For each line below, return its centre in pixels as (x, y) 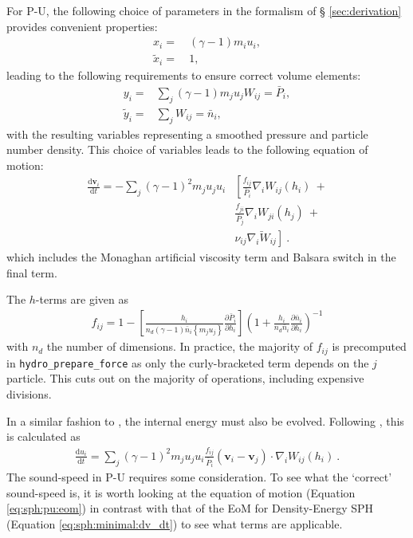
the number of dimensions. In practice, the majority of (180, 346)
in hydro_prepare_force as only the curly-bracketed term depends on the (188, 362)
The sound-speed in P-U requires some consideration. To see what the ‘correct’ (199, 477)
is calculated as (43, 436)
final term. (32, 272)
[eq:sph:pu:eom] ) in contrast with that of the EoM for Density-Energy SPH (190, 508)
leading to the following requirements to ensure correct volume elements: (184, 75)
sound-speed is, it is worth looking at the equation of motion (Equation (181, 492)
